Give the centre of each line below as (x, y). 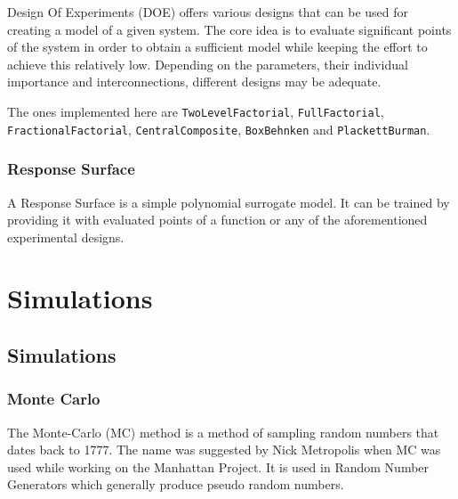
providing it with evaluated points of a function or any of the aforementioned (217, 220)
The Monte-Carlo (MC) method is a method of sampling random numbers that (223, 432)
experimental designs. (66, 237)
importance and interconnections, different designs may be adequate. (194, 82)
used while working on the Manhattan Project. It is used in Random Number (218, 466)
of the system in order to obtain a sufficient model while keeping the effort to (217, 47)
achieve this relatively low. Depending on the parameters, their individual (208, 64)
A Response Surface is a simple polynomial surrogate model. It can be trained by (229, 202)
